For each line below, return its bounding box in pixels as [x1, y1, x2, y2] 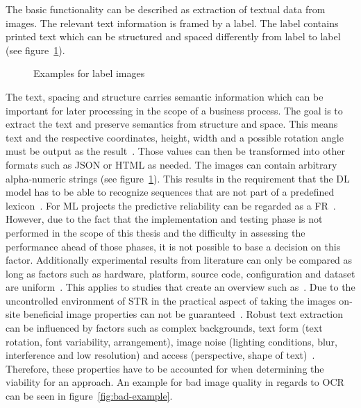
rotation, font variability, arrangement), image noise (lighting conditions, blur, [6, 334, 337, 348]
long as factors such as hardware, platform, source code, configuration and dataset [6, 266, 355, 280]
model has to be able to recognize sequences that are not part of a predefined [6, 185, 335, 199]
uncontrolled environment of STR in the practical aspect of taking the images [6, 293, 336, 307]
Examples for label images [33, 66, 145, 80]
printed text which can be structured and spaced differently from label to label [6, 29, 341, 44]
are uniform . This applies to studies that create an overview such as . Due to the [6, 280, 355, 294]
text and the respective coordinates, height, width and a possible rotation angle [6, 130, 344, 144]
